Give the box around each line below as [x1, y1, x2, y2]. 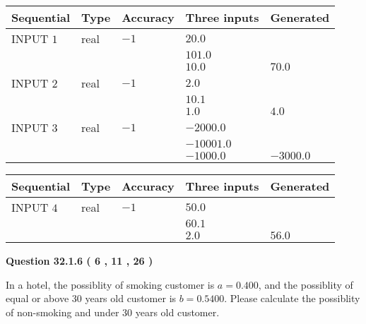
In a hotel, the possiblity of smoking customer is [6, 277, 215, 292]
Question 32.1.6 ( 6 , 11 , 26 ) [6, 253, 153, 268]
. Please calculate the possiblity [224, 291, 360, 306]
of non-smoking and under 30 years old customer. [6, 304, 220, 319]
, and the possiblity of [258, 277, 353, 292]
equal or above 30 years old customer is [6, 291, 177, 306]
